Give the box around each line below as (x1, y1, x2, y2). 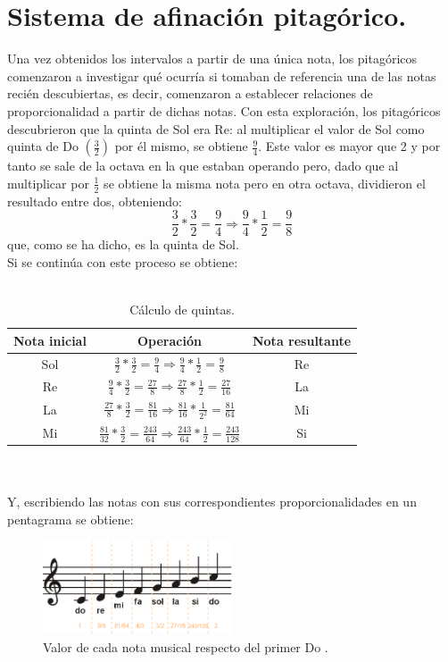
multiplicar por (7, 173, 89, 192)
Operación (137, 331, 202, 349)
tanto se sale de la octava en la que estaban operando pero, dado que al (7, 156, 399, 175)
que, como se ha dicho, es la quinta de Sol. (7, 235, 239, 254)
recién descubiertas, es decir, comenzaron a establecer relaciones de (7, 84, 373, 103)
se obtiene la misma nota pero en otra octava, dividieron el (104, 173, 426, 192)
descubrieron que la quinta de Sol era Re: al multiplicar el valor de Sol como (7, 119, 425, 138)
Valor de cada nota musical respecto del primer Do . (43, 637, 328, 656)
